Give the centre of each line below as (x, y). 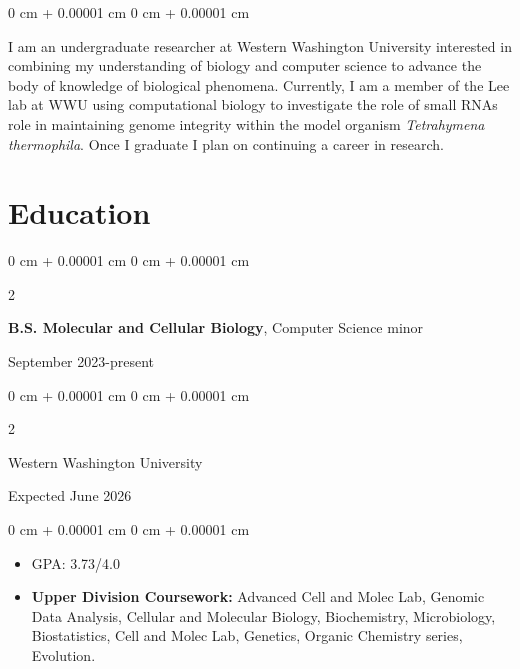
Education (79, 212)
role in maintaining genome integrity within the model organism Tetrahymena (246, 123)
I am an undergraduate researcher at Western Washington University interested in (260, 45)
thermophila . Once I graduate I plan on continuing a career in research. (226, 143)
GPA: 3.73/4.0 (75, 562)
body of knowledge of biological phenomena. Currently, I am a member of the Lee (259, 84)
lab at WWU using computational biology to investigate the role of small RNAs (253, 104)
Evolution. (63, 655)
